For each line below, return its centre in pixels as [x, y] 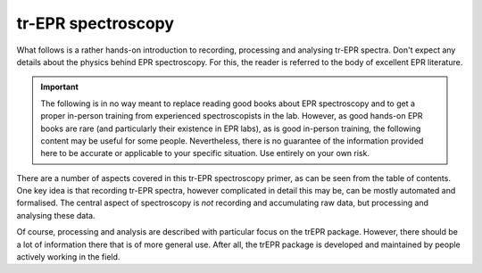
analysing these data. [56, 215]
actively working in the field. [68, 257]
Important [60, 87]
